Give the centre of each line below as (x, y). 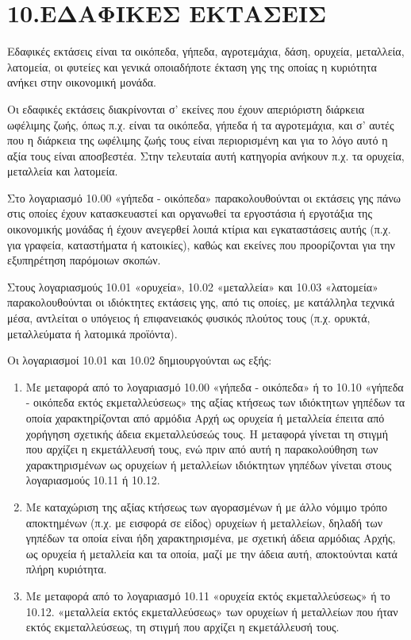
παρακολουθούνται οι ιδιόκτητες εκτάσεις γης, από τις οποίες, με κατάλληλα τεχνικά (201, 302)
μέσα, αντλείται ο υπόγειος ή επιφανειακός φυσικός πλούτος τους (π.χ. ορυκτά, (189, 318)
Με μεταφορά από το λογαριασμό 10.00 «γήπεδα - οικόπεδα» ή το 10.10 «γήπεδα (215, 386)
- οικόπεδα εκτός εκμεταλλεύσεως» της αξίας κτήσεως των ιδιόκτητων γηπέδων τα (215, 402)
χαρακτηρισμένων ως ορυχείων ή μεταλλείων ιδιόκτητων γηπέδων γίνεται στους (209, 464)
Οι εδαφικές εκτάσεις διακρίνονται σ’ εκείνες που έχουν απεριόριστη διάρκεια (186, 108)
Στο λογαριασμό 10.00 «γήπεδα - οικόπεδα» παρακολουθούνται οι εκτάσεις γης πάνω (204, 197)
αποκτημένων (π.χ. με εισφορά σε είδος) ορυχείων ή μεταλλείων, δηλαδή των (204, 522)
